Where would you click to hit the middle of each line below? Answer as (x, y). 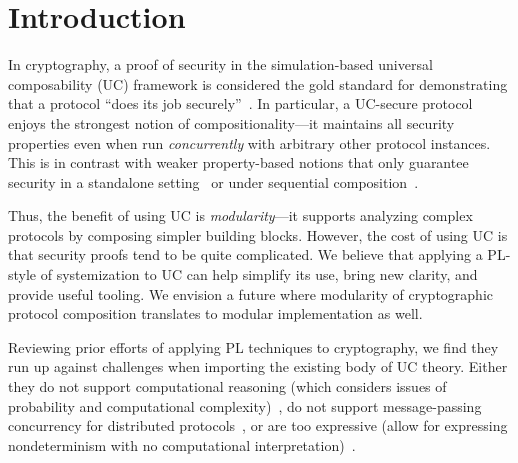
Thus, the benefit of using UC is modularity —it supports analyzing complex (240, 215)
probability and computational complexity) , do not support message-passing (245, 405)
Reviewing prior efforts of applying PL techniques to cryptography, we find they (253, 346)
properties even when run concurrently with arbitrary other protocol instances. (249, 142)
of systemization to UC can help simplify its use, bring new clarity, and (259, 274)
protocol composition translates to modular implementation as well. (215, 313)
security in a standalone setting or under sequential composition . (213, 181)
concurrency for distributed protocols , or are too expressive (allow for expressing (258, 425)
